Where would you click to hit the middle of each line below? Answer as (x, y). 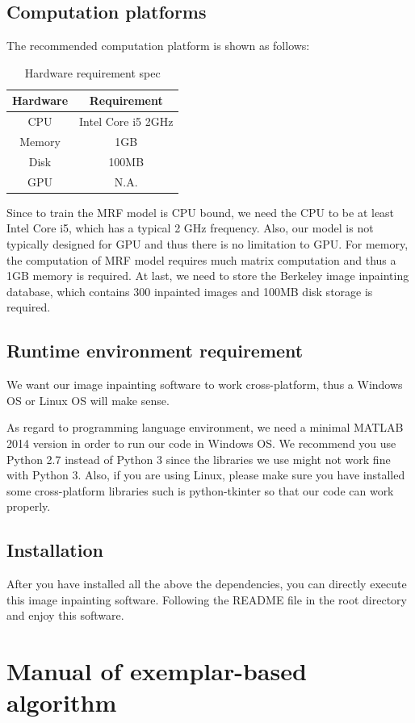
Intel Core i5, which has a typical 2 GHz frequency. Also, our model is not (190, 228)
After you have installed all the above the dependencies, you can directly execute (207, 584)
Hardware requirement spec (92, 72)
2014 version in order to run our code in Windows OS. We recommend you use (201, 443)
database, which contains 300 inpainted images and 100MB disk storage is (190, 291)
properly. (29, 506)
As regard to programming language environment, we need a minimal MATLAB (205, 427)
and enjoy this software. (65, 615)
